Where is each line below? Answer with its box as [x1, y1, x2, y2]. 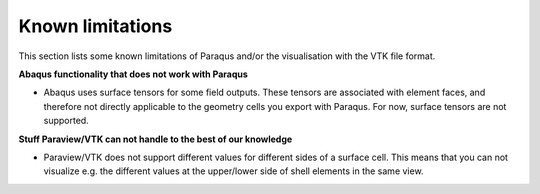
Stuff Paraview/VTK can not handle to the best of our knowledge [18, 133, 293, 145]
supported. [43, 115, 89, 127]
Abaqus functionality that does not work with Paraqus [18, 68, 249, 80]
